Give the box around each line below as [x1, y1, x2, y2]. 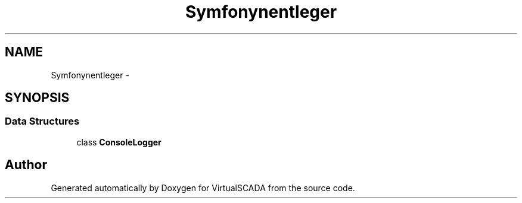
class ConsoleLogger [76, 137, 161, 147]
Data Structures [5, 115, 80, 128]
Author [5, 157, 47, 173]
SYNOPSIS [5, 90, 70, 106]
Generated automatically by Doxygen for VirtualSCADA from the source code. [51, 182, 355, 193]
